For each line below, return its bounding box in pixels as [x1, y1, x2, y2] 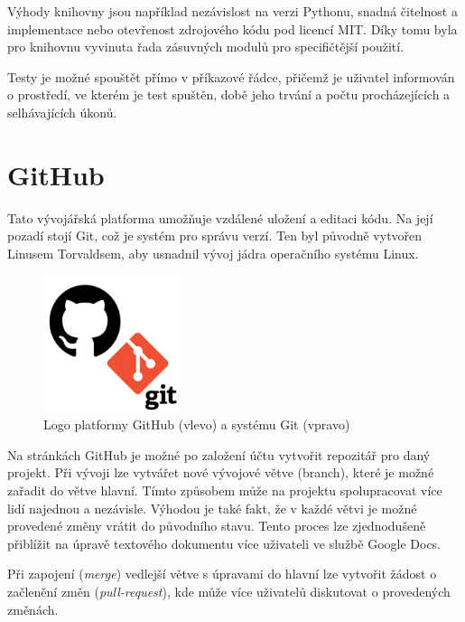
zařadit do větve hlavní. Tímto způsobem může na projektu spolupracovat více [7, 481, 442, 500]
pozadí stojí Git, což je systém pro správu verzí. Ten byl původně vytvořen [7, 226, 423, 245]
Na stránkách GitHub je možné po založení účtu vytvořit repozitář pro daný [7, 445, 431, 464]
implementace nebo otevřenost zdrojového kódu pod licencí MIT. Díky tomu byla [7, 19, 458, 38]
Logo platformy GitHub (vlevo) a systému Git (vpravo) [43, 415, 350, 434]
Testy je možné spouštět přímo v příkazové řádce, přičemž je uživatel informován [7, 67, 455, 86]
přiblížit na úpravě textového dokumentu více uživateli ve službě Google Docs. [7, 533, 442, 552]
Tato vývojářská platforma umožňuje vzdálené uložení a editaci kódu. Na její [7, 208, 433, 227]
